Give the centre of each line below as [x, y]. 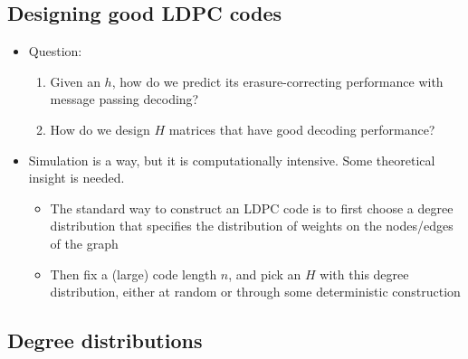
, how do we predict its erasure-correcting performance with [277, 81]
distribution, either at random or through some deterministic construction [255, 292]
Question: [55, 51]
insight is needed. [76, 178]
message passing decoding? [124, 99]
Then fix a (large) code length [134, 274]
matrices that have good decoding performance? [302, 129]
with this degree [364, 274]
